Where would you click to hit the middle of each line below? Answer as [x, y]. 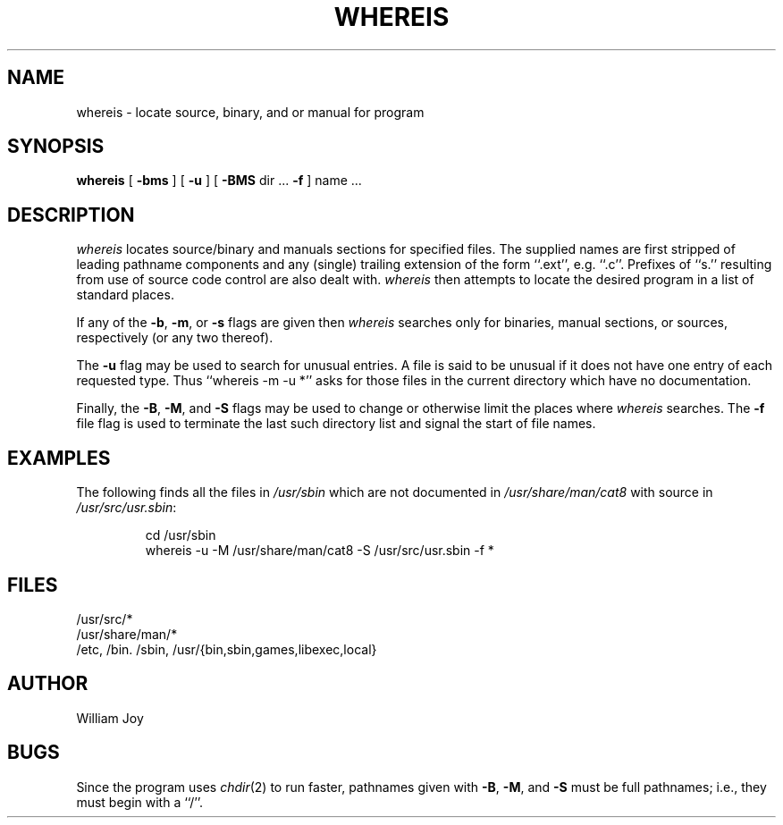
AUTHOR [48, 684]
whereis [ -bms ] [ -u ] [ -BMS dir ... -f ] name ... [219, 181]
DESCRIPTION [71, 215]
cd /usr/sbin [181, 535]
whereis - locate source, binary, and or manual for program [250, 112]
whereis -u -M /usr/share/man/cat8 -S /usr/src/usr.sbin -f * [320, 551]
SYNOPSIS [56, 147]
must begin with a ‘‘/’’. [140, 802]
